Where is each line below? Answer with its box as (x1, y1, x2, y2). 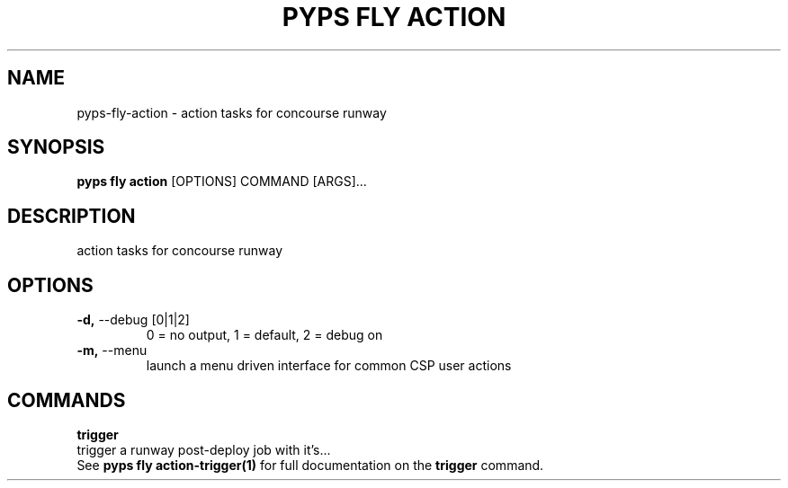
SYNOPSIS (7, 136, 105, 159)
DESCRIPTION (7, 204, 136, 227)
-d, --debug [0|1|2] (76, 312, 190, 328)
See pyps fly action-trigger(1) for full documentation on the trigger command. (76, 457, 544, 473)
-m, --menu (76, 342, 148, 359)
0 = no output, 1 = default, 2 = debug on (146, 327, 383, 343)
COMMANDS (7, 388, 126, 412)
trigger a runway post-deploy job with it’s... (76, 441, 331, 457)
